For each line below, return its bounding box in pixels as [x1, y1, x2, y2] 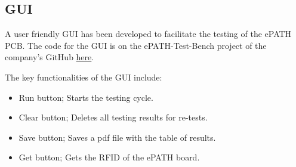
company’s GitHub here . [5, 51, 94, 63]
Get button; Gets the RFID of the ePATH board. [18, 151, 200, 163]
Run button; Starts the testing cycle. [18, 91, 153, 103]
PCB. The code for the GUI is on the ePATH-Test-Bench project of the [5, 39, 267, 51]
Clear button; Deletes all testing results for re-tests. [18, 111, 208, 123]
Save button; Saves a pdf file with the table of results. [18, 131, 216, 143]
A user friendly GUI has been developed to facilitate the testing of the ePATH [5, 27, 292, 40]
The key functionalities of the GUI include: [5, 70, 162, 83]
